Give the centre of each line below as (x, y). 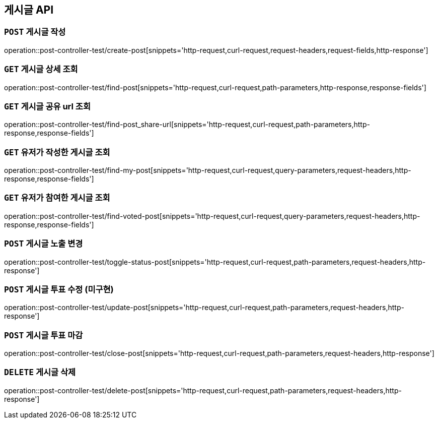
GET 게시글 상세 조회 (41, 69)
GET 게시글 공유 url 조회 (47, 106)
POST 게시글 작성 (35, 32)
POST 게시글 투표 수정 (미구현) (59, 289)
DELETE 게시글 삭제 (40, 372)
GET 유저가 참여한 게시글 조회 (57, 198)
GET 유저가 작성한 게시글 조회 (57, 152)
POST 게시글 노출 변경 (44, 244)
